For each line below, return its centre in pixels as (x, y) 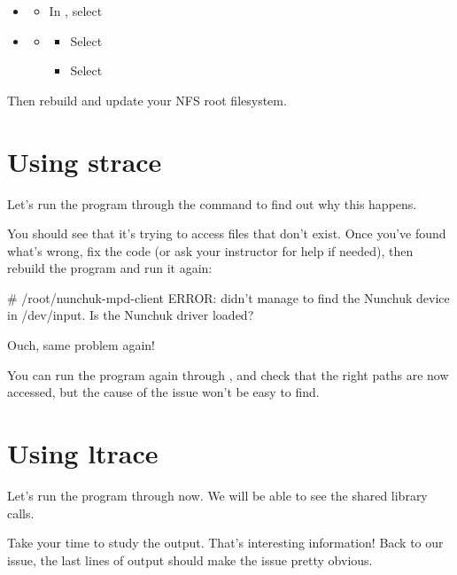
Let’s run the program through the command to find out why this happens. (212, 203)
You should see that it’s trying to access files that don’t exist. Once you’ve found (227, 233)
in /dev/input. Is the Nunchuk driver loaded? (131, 315)
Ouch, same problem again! (81, 345)
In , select (76, 11)
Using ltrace (83, 453)
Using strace (85, 161)
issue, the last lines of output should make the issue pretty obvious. (190, 559)
